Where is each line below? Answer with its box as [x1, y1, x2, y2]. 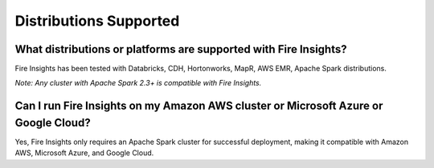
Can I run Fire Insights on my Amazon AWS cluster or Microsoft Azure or [14, 99, 383, 113]
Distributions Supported [14, 12, 180, 30]
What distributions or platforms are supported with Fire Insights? [14, 42, 347, 56]
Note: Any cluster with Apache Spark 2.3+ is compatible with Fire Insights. [14, 78, 262, 88]
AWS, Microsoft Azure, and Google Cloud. [14, 148, 154, 158]
